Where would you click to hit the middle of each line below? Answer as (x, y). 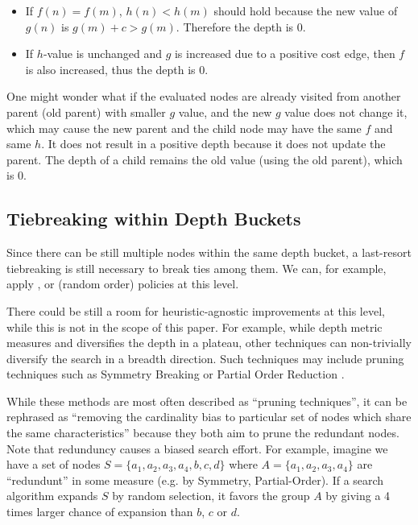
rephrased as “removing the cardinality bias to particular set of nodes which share (209, 417)
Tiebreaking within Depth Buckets (154, 219)
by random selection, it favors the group (211, 496)
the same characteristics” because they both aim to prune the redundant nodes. (203, 433)
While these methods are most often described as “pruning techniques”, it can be (207, 401)
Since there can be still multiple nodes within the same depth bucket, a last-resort (209, 252)
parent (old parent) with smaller (86, 112)
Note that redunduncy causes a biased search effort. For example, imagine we (197, 448)
